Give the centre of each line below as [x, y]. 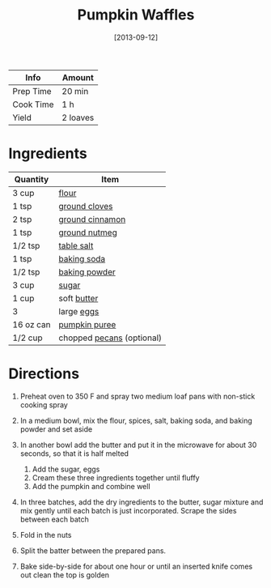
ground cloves [86, 206]
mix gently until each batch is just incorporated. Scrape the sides [128, 510]
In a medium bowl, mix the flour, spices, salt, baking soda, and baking [136, 420]
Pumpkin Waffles [136, 15]
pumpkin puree [87, 324]
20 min [75, 91]
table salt [76, 245]
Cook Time [33, 104]
